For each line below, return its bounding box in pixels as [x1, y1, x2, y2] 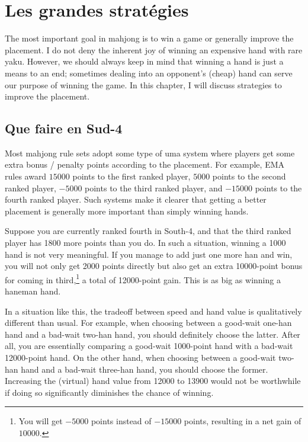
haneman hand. [5, 285, 61, 297]
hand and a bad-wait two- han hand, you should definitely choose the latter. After [5, 328, 300, 340]
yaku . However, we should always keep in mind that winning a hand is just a [5, 55, 284, 68]
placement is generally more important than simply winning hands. [5, 204, 249, 217]
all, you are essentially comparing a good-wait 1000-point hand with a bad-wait [5, 339, 293, 352]
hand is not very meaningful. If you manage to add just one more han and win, [5, 248, 293, 260]
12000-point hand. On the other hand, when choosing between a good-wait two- [5, 351, 294, 364]
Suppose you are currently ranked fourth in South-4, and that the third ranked [5, 225, 291, 237]
